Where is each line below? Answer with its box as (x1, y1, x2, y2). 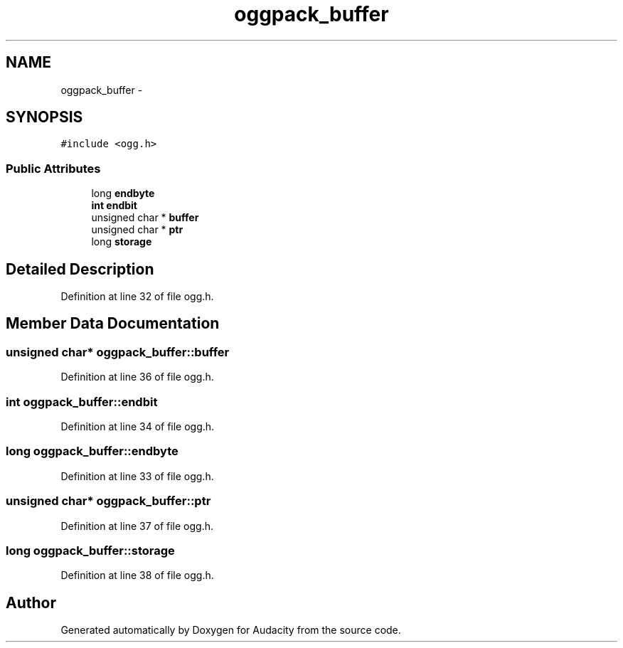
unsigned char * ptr (91, 223, 183, 236)
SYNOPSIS (6, 108, 83, 127)
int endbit (91, 199, 137, 212)
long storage (91, 235, 152, 248)
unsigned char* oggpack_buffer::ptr (6, 494, 211, 509)
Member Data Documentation (6, 314, 220, 333)
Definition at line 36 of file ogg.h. (60, 371, 214, 383)
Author (6, 593, 56, 612)
